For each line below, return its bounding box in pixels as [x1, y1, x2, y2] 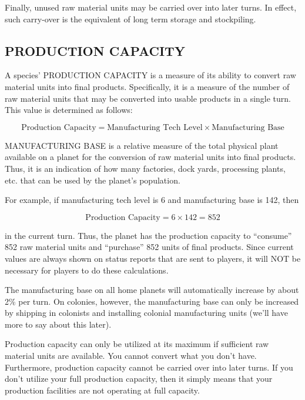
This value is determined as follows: [5, 104, 133, 116]
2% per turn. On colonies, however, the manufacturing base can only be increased [5, 295, 299, 307]
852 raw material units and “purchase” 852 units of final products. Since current [5, 241, 294, 253]
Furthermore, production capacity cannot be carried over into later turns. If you [5, 361, 293, 373]
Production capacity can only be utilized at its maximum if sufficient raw [5, 338, 269, 350]
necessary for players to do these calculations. [5, 264, 169, 276]
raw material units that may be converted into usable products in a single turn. [5, 92, 291, 104]
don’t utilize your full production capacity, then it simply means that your [5, 372, 273, 385]
